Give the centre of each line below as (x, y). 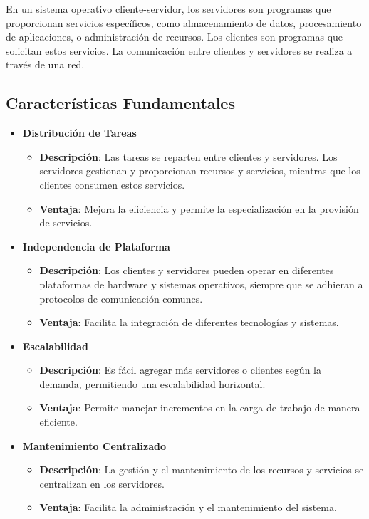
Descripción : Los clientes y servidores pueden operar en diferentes (187, 270)
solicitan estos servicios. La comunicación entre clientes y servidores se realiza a (179, 50)
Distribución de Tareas (79, 133)
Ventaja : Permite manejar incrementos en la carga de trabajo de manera (200, 408)
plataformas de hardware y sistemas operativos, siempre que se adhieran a (201, 284)
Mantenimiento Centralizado (94, 445)
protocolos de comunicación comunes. (121, 298)
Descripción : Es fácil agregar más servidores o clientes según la (180, 370)
